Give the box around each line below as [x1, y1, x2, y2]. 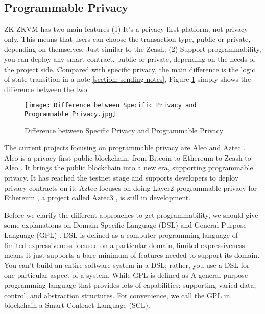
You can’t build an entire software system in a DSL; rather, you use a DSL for [4, 259, 250, 270]
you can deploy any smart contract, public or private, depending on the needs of [4, 53, 255, 64]
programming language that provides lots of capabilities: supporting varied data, [4, 279, 256, 290]
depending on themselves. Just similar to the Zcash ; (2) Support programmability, [4, 43, 261, 54]
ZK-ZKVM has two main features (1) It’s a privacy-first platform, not [4, 24, 223, 34]
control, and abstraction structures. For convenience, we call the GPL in [4, 289, 230, 300]
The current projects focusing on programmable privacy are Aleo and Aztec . [4, 142, 246, 153]
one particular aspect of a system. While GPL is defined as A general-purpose [4, 270, 248, 280]
